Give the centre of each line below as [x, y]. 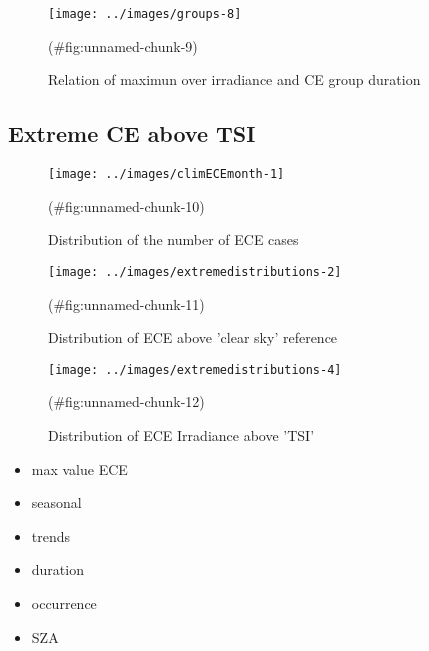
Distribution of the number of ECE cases [173, 239]
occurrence [64, 602]
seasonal [56, 502]
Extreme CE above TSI [132, 133]
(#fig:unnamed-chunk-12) [126, 401]
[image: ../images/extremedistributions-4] [195, 369]
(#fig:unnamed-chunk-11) [126, 303]
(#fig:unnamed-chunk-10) [126, 205]
